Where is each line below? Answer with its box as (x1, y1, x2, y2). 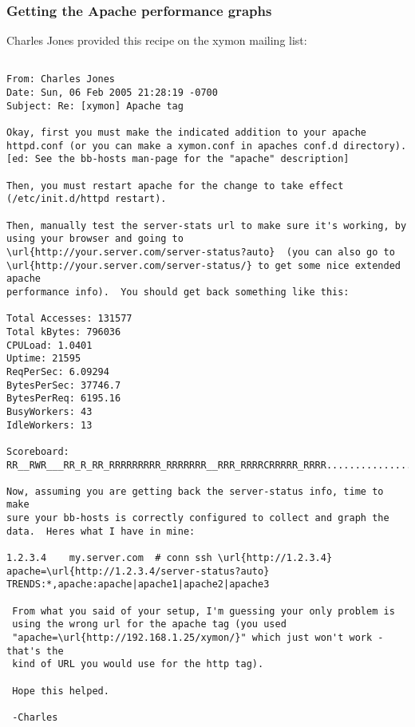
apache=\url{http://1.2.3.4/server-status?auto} (6, 565, 270, 577)
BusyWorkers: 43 (6, 405, 93, 417)
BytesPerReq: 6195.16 (6, 393, 121, 405)
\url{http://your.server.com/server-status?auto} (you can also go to (6, 247, 395, 258)
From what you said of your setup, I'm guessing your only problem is (12, 605, 395, 617)
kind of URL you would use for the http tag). (12, 658, 264, 670)
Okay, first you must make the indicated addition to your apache (6, 127, 367, 139)
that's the (6, 645, 64, 657)
